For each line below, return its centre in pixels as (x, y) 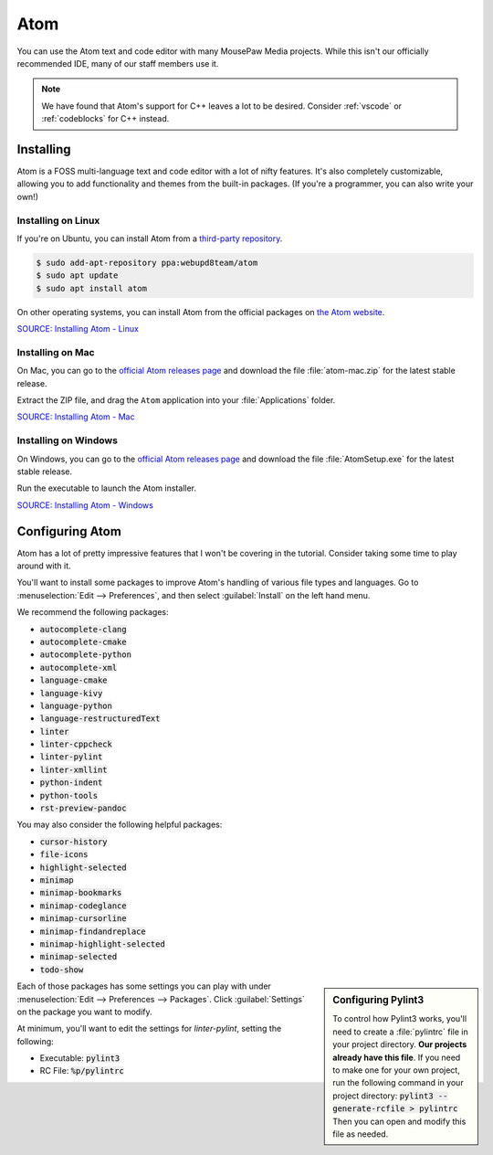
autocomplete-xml (79, 668)
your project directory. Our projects (400, 1044)
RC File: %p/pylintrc (82, 1071)
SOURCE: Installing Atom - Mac (76, 417)
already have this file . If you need (397, 1057)
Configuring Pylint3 (378, 1001)
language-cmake (74, 680)
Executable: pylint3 (80, 1058)
